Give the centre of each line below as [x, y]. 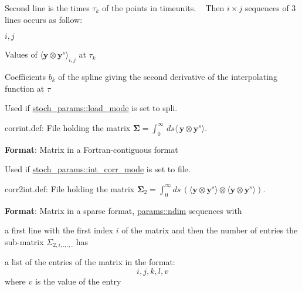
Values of [21, 54]
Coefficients [26, 76]
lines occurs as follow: [44, 19]
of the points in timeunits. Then [163, 8]
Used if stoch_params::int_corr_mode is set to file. [98, 169]
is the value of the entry [78, 281]
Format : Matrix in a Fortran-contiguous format [91, 149]
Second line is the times [47, 8]
